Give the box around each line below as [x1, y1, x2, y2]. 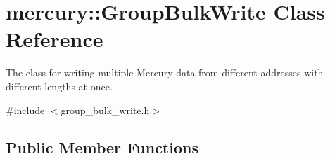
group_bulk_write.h [61, 102, 150, 117]
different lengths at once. [6, 78, 113, 93]
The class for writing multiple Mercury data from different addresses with [6, 65, 324, 80]
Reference [6, 25, 103, 53]
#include [6, 102, 45, 117]
